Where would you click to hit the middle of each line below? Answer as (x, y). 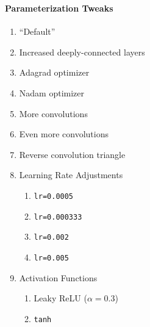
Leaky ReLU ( (60, 298)
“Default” (37, 31)
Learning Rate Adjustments (71, 175)
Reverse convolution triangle (72, 154)
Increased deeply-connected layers (82, 52)
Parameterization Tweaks (59, 8)
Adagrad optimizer (54, 72)
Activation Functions (58, 277)
